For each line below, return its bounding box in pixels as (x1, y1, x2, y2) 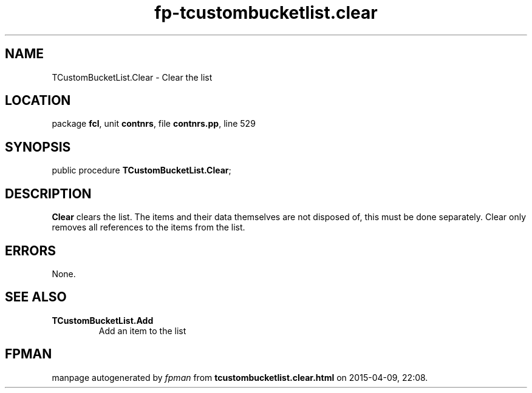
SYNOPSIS (5, 139, 71, 155)
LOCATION (5, 93, 71, 109)
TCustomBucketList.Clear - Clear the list (52, 72, 213, 82)
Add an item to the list (98, 325, 186, 336)
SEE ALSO (5, 289, 67, 305)
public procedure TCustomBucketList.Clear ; (52, 165, 231, 176)
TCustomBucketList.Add (52, 315, 154, 326)
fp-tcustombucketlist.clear (154, 2, 378, 23)
